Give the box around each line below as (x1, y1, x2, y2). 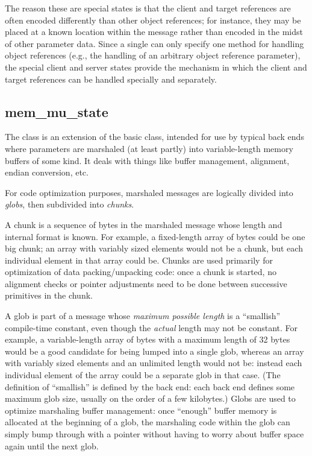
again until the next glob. (5, 439, 99, 452)
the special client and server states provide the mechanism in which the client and (5, 60, 307, 73)
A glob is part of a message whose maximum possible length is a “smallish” (5, 309, 281, 322)
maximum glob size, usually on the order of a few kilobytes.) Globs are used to (5, 392, 296, 405)
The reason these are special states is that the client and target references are (5, 2, 291, 14)
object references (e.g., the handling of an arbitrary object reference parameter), (5, 49, 301, 62)
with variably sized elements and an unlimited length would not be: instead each (5, 356, 302, 369)
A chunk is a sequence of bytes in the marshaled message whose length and (5, 218, 282, 230)
